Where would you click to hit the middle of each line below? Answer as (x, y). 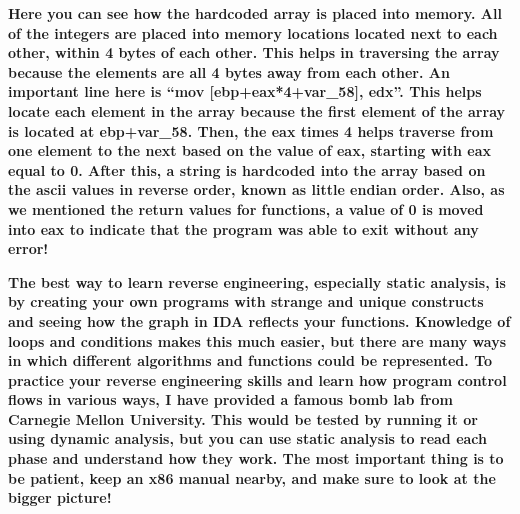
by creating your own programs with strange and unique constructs (246, 301)
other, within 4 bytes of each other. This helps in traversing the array (254, 52)
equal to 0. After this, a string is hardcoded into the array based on (247, 169)
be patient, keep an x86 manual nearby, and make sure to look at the (252, 477)
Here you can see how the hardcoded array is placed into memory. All (255, 13)
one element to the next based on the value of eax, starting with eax (249, 150)
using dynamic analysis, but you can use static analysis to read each (248, 438)
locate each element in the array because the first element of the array (257, 110)
